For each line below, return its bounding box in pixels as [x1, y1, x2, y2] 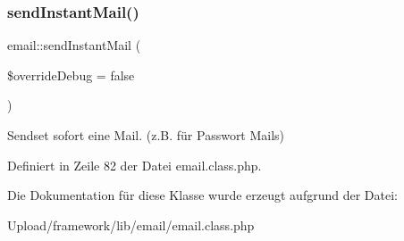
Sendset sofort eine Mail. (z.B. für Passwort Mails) [7, 126, 285, 144]
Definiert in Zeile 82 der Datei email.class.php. [7, 155, 262, 174]
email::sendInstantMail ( [7, 36, 141, 54]
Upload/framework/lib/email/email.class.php [7, 215, 255, 234]
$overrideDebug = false [7, 65, 135, 84]
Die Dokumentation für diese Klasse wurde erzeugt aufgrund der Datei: [7, 186, 398, 204]
